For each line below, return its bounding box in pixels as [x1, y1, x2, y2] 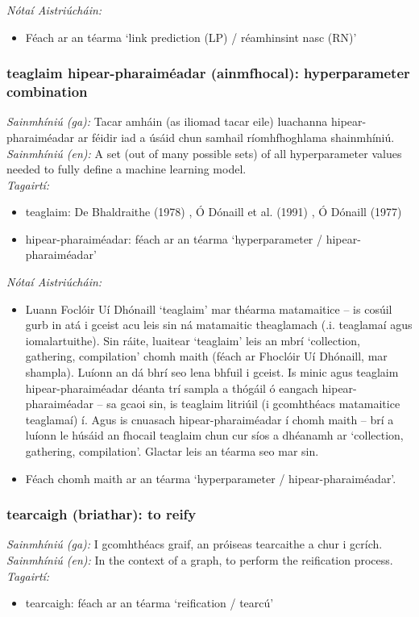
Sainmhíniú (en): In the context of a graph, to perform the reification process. [6, 552, 393, 569]
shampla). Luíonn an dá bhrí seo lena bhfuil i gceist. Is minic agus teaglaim [25, 364, 399, 381]
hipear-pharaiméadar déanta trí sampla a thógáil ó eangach [25, 379, 318, 396]
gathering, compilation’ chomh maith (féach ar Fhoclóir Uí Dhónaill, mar [25, 348, 388, 365]
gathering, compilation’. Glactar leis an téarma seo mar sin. [25, 443, 319, 460]
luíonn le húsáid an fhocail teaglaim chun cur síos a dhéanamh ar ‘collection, [25, 427, 404, 444]
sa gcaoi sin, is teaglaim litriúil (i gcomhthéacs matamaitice [106, 395, 400, 412]
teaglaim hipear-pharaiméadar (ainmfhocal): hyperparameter [6, 63, 410, 83]
